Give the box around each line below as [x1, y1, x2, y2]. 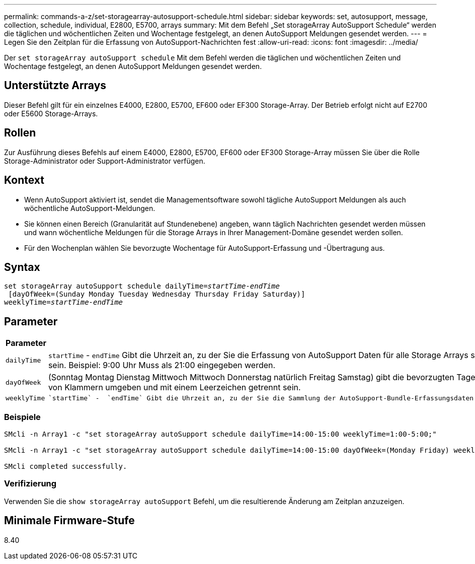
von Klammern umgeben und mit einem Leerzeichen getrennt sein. [48, 382, 301, 393]
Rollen [4, 126, 36, 139]
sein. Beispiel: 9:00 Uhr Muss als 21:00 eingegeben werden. [48, 360, 276, 371]
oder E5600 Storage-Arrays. [4, 109, 98, 118]
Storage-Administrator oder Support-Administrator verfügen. [4, 156, 205, 165]
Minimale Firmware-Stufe [4, 514, 135, 527]
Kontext [4, 174, 44, 187]
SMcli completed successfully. [4, 462, 127, 470]
